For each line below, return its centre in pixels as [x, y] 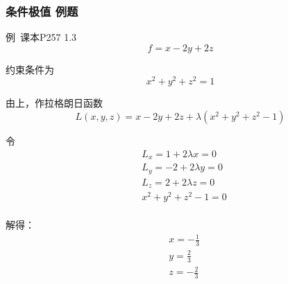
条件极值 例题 [42, 11]
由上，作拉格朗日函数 [54, 103]
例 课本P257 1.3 [41, 37]
